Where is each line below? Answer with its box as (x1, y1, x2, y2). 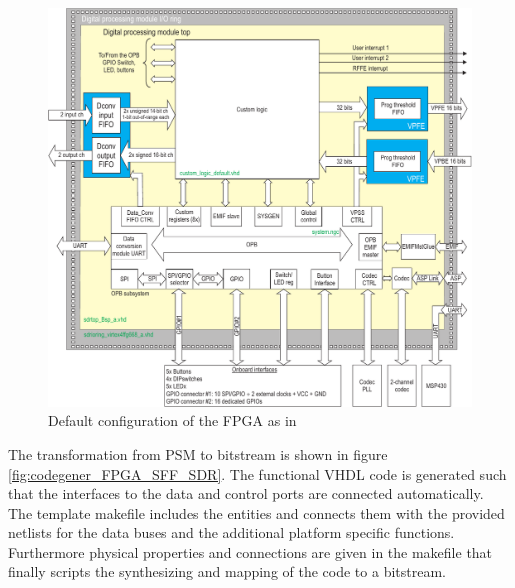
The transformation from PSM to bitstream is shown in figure (8, 443, 388, 464)
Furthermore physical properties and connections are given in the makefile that (8, 541, 493, 562)
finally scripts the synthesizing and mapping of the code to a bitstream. (8, 561, 446, 582)
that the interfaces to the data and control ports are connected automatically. (8, 483, 484, 504)
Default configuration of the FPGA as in (48, 410, 297, 431)
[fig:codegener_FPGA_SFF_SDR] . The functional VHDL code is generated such (8, 463, 507, 484)
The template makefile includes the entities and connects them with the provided (8, 502, 505, 523)
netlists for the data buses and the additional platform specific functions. (8, 522, 455, 543)
